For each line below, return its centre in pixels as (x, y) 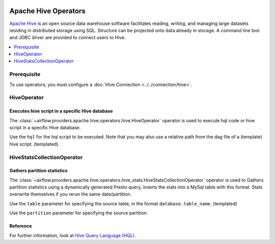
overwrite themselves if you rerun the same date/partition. (71, 194)
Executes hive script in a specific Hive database (61, 111)
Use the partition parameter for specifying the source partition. (79, 213)
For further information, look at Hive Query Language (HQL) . (73, 235)
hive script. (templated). (34, 144)
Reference (21, 226)
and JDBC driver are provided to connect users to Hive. (67, 38)
